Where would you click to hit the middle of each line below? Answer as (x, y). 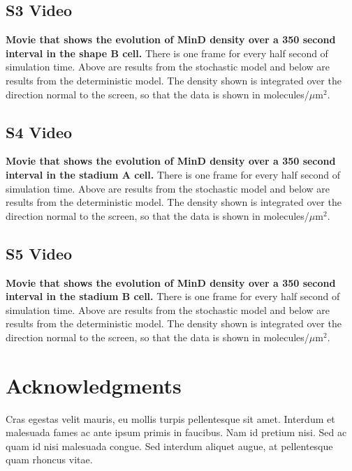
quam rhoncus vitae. (49, 459)
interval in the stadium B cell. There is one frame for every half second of (173, 296)
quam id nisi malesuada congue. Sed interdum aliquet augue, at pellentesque (169, 446)
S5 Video (39, 253)
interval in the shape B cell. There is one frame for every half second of (167, 53)
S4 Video (39, 132)
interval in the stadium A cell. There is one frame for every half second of (173, 174)
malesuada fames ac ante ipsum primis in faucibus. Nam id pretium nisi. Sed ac (176, 432)
